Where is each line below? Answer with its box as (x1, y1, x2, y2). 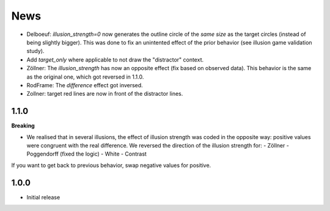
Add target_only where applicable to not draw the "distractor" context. (26, 55, 204, 63)
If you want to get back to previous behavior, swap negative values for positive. (11, 162, 211, 169)
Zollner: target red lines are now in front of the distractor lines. (26, 90, 183, 98)
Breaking (11, 122, 35, 129)
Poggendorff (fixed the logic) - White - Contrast (26, 150, 147, 158)
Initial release (26, 193, 61, 201)
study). (26, 48, 45, 55)
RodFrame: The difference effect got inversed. (26, 81, 143, 88)
